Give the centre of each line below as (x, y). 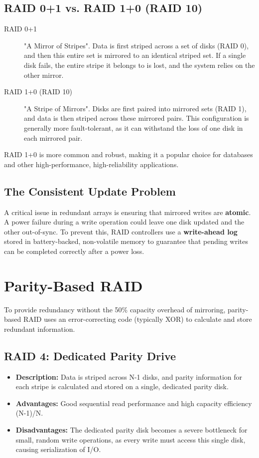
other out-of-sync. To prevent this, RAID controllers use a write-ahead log (121, 231)
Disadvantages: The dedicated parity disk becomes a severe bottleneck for (131, 429)
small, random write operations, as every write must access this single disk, (130, 439)
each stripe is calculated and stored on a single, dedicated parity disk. (122, 386)
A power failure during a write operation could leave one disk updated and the (124, 222)
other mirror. (44, 75)
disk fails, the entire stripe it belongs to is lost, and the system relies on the (139, 65)
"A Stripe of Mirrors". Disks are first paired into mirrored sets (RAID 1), (135, 108)
